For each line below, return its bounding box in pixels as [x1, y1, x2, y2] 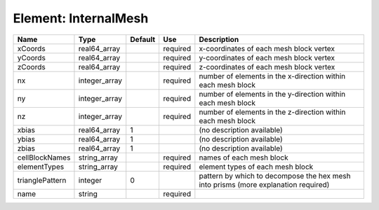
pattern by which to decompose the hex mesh [199, 171, 351, 181]
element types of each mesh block [199, 162, 314, 171]
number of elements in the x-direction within [199, 71, 346, 80]
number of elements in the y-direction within [199, 89, 346, 99]
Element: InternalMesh [13, 10, 149, 26]
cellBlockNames [17, 153, 71, 162]
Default [130, 34, 156, 44]
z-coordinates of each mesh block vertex [199, 62, 335, 71]
